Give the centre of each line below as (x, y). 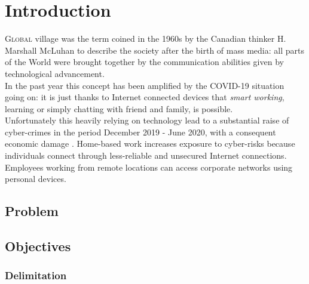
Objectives (38, 246)
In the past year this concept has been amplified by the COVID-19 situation (145, 85)
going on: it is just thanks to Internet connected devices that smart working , (145, 97)
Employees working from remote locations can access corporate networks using (149, 167)
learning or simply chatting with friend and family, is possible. (119, 108)
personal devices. (36, 179)
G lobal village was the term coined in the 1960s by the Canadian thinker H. (146, 38)
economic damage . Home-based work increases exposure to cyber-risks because (150, 143)
